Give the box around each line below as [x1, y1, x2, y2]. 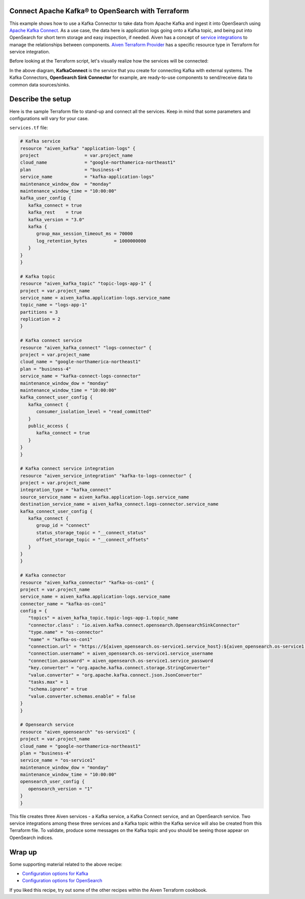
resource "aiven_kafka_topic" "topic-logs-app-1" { [20, 281, 152, 287]
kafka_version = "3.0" [28, 217, 85, 222]
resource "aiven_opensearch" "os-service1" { [20, 729, 136, 735]
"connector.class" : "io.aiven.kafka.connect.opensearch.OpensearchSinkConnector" [28, 622, 240, 628]
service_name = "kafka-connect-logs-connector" [20, 373, 141, 379]
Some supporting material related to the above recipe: [9, 861, 123, 867]
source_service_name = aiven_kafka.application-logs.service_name [20, 494, 189, 500]
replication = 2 [20, 316, 61, 322]
